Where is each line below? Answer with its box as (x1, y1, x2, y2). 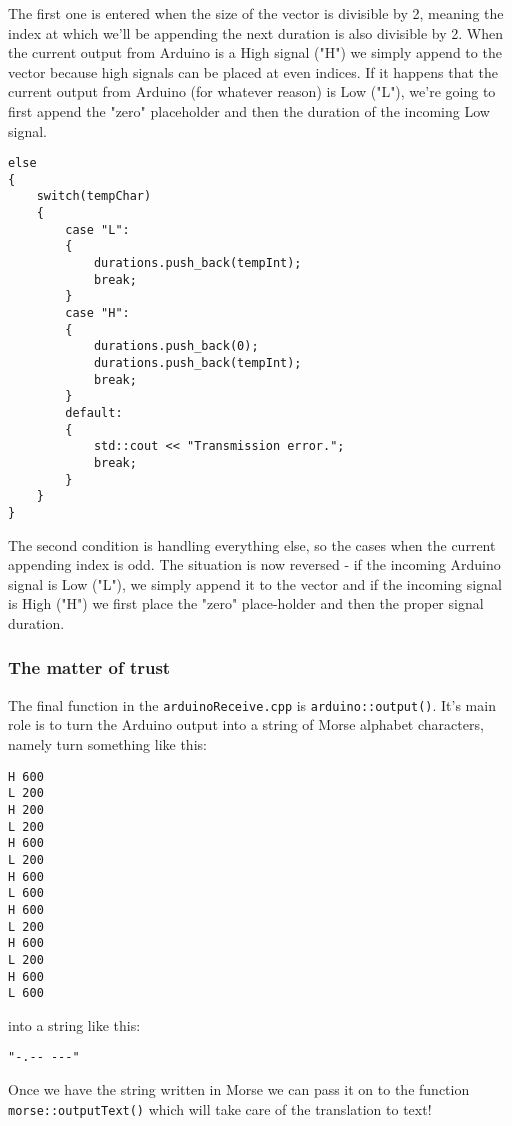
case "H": (65, 306, 130, 321)
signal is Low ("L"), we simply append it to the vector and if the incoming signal (8, 573, 502, 594)
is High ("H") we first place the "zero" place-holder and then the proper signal (8, 593, 484, 614)
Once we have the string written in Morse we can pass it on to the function (8, 1079, 470, 1100)
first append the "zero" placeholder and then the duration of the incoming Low (8, 100, 490, 121)
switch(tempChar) (36, 189, 152, 204)
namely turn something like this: (8, 734, 207, 755)
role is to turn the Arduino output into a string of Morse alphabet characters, (8, 714, 484, 735)
